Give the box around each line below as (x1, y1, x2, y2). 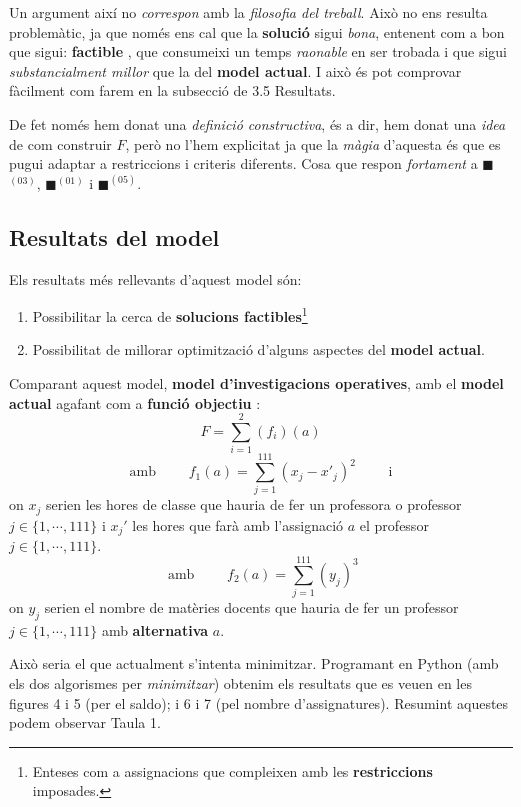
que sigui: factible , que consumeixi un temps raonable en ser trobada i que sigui (9, 41, 507, 62)
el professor (359, 514, 429, 535)
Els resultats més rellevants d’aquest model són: (9, 268, 302, 289)
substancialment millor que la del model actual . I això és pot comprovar (9, 60, 462, 81)
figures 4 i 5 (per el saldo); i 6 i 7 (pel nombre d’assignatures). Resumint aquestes (9, 692, 509, 713)
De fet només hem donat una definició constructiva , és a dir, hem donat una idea (9, 113, 506, 134)
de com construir (9, 133, 112, 154)
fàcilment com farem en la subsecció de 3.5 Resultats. (9, 80, 336, 101)
